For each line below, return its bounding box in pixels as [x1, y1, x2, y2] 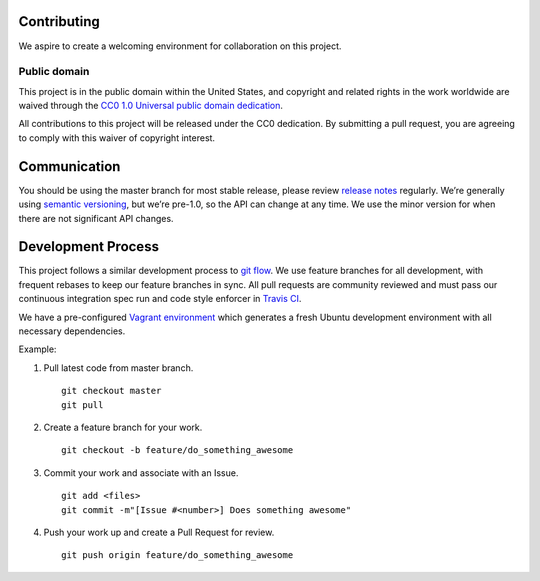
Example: [18, 343, 57, 355]
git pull [61, 399, 104, 410]
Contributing [18, 13, 100, 30]
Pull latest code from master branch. [43, 361, 194, 374]
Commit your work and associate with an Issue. [43, 466, 239, 479]
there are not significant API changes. [18, 212, 174, 224]
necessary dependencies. [18, 325, 126, 337]
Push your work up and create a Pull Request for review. [43, 526, 275, 538]
